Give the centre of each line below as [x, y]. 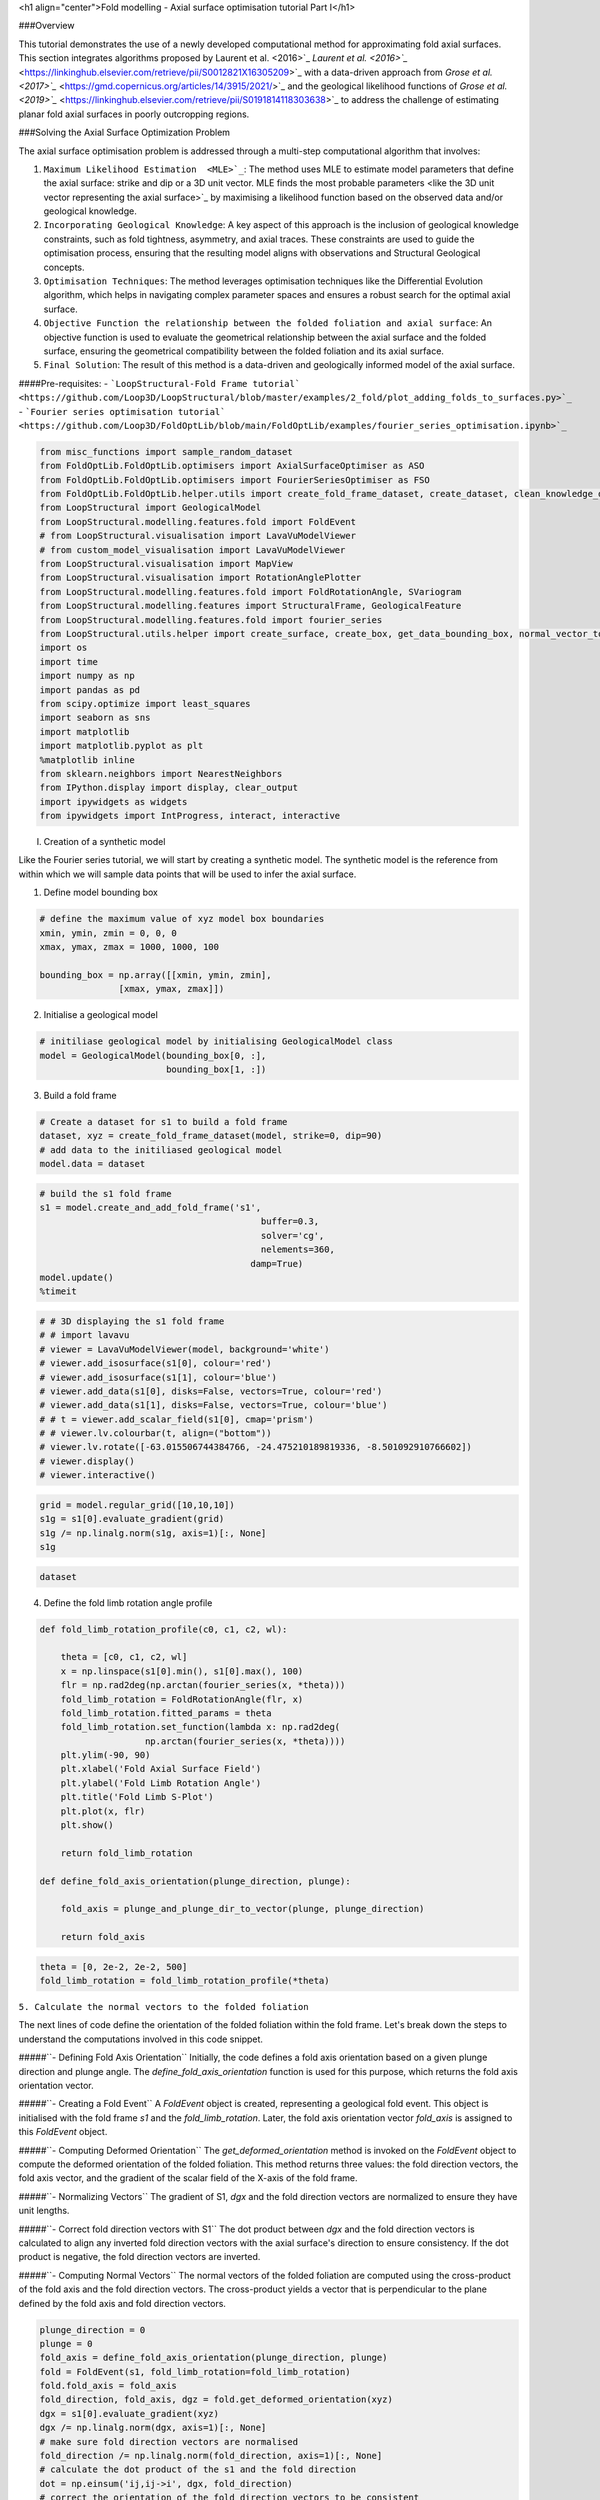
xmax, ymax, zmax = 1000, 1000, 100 [129, 946]
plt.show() [87, 1825]
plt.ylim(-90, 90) [105, 1755]
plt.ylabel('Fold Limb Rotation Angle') [161, 1783]
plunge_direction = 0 [92, 2329]
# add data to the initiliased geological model [161, 1149]
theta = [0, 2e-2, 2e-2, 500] [113, 1966]
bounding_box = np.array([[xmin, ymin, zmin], [155, 974]
